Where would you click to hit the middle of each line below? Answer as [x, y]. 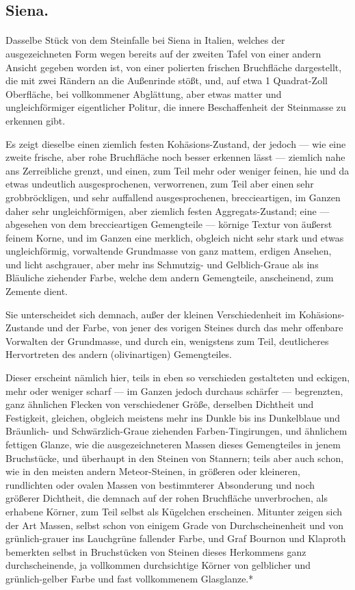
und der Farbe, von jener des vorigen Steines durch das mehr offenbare [195, 328]
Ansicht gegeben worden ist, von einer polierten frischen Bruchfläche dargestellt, [174, 67]
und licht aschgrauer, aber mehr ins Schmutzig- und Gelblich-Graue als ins [162, 264]
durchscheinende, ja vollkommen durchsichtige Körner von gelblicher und [158, 565]
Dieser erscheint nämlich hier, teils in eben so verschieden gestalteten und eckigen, [178, 377]
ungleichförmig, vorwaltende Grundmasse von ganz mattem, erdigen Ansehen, [169, 251]
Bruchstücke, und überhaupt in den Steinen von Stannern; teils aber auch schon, [175, 458]
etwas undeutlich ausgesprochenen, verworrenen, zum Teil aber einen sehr [160, 184]
